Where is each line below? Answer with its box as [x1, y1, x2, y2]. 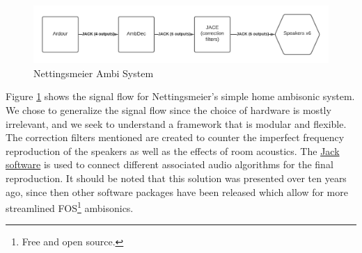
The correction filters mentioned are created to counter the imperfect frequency [6, 130, 345, 145]
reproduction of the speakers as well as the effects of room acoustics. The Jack [6, 143, 340, 158]
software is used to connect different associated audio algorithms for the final [6, 157, 333, 172]
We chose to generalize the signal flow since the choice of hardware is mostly [6, 103, 331, 117]
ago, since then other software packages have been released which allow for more [6, 184, 348, 199]
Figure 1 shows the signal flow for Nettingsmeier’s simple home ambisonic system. [6, 89, 355, 104]
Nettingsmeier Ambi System [33, 65, 154, 80]
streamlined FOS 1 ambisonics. [6, 199, 134, 215]
